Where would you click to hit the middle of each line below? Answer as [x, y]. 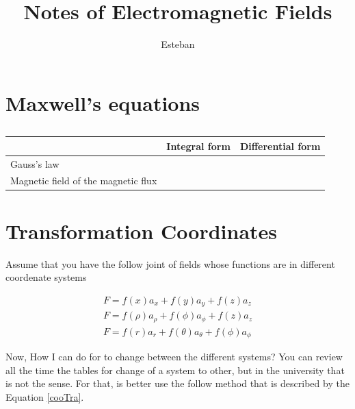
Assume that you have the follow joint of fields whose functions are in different [170, 263]
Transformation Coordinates [142, 231]
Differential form [280, 146]
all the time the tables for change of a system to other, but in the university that [175, 370]
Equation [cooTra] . [45, 396]
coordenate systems [46, 277]
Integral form [198, 146]
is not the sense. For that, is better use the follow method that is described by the [177, 383]
